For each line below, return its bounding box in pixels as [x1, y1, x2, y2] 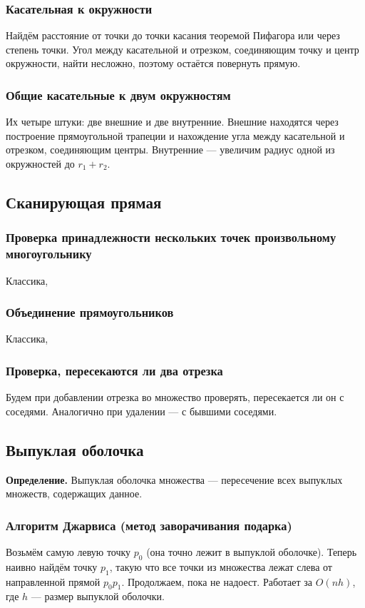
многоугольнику [6, 245, 92, 263]
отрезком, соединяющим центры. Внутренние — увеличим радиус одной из [6, 142, 335, 157]
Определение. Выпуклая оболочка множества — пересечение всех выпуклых [6, 472, 343, 487]
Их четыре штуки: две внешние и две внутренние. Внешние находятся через [6, 114, 339, 129]
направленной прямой [6, 574, 101, 589]
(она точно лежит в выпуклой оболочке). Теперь [146, 544, 357, 559]
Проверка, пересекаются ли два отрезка [6, 361, 223, 379]
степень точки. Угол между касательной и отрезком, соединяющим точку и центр [6, 41, 359, 56]
